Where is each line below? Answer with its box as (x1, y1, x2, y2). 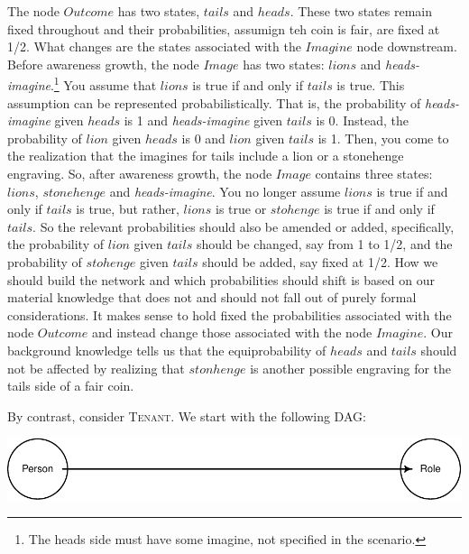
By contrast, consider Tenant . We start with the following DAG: (7, 406, 366, 425)
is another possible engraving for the (250, 358, 452, 377)
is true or (216, 199, 267, 218)
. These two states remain (290, 2, 433, 20)
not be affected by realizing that (7, 358, 185, 377)
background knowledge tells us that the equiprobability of (7, 340, 326, 359)
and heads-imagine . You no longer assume (109, 181, 341, 200)
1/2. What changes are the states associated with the (7, 37, 301, 56)
